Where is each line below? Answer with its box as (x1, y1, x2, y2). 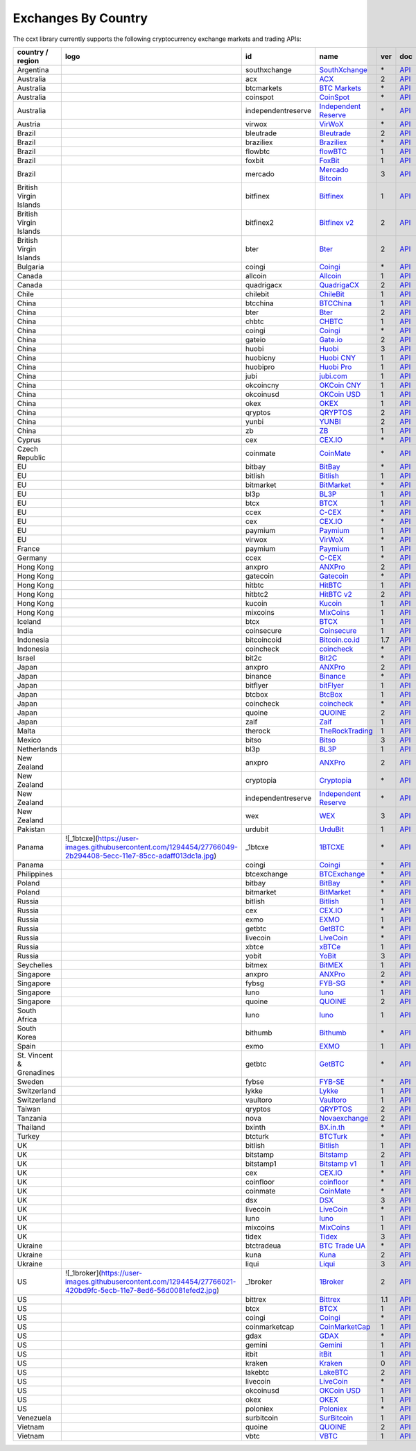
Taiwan (17, 1104, 41, 1114)
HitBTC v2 (319, 589, 353, 599)
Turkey (17, 1131, 40, 1141)
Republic (17, 452, 46, 462)
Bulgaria (17, 262, 44, 271)
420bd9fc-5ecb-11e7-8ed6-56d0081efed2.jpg (64, 1285, 217, 1295)
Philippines (17, 869, 53, 879)
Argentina (17, 65, 49, 74)
